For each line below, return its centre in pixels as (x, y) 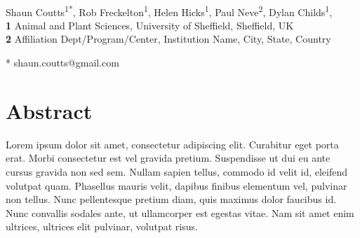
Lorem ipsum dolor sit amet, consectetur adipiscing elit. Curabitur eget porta (172, 144)
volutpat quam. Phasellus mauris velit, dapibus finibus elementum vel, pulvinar (176, 185)
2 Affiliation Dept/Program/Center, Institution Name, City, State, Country (168, 39)
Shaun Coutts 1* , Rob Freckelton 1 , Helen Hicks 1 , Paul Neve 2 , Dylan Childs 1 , (169, 10)
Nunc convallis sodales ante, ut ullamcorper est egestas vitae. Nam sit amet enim (180, 212)
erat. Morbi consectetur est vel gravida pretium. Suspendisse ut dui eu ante (168, 158)
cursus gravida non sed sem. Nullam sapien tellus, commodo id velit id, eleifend (177, 171)
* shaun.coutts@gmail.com (62, 63)
